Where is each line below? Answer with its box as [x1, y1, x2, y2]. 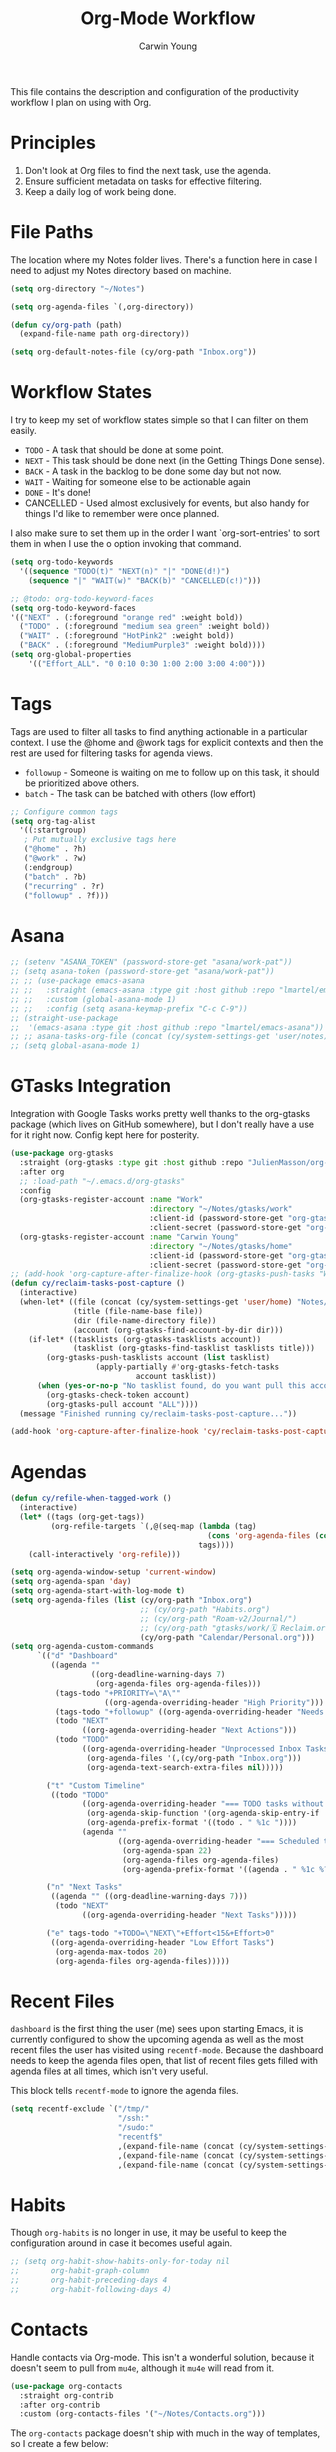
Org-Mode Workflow [80, 7, 256, 30]
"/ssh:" [117, 2113, 150, 2124]
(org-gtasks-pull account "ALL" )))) [46, 1399, 199, 1409]
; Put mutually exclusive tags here [23, 835, 177, 845]
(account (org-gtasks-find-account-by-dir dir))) [73, 1325, 284, 1335]
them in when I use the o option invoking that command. [10, 538, 242, 550]
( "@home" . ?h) [23, 844, 87, 854]
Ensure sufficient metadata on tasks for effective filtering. [24, 175, 263, 187]
